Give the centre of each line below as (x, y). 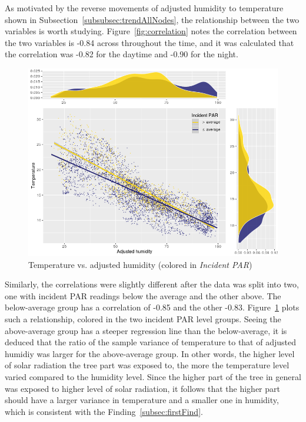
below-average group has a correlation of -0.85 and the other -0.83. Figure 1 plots (152, 307)
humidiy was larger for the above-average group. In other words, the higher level (150, 353)
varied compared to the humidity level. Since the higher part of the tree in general (153, 376)
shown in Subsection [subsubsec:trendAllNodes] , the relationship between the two (152, 19)
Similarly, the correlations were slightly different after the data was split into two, (152, 284)
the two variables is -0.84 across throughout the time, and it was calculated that (149, 42)
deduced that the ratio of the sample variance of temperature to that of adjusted (150, 342)
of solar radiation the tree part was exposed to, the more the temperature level (147, 365)
